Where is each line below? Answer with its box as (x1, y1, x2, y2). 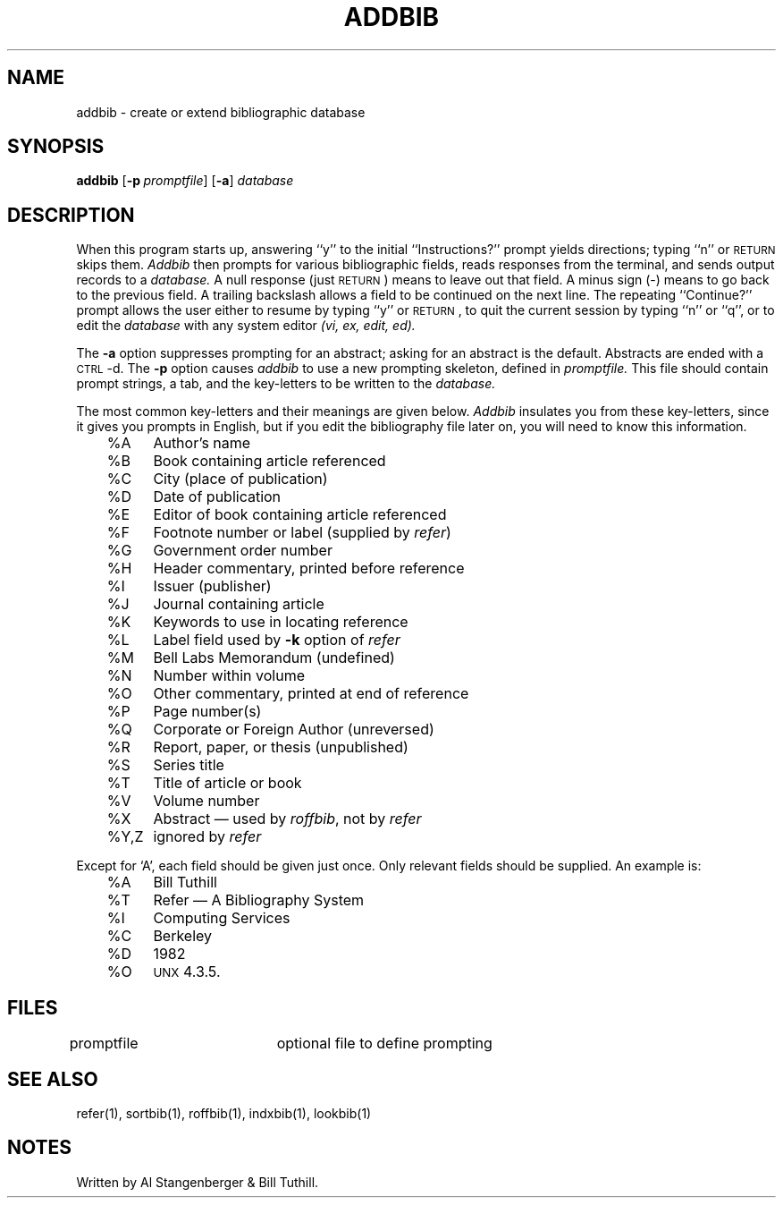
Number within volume (153, 666, 305, 685)
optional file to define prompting (276, 1034, 493, 1053)
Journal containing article (153, 595, 324, 614)
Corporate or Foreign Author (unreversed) (153, 720, 434, 739)
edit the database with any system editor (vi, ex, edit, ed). (76, 318, 416, 334)
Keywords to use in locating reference (153, 613, 408, 632)
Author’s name (153, 434, 251, 453)
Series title (153, 756, 224, 775)
